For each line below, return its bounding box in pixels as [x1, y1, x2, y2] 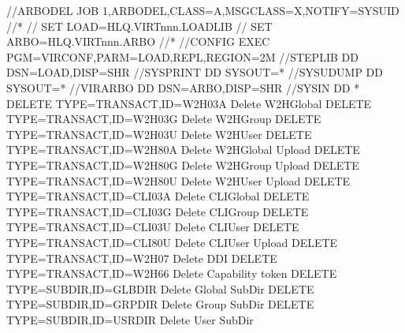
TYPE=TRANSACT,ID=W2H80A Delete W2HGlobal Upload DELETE [6, 141, 360, 158]
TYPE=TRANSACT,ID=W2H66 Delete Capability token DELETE [6, 265, 337, 282]
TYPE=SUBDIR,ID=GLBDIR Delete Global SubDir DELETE [6, 280, 314, 297]
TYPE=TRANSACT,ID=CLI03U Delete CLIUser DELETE [6, 219, 299, 235]
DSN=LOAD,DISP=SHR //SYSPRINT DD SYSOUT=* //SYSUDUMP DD [6, 64, 384, 80]
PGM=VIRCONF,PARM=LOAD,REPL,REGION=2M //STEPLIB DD [6, 48, 359, 65]
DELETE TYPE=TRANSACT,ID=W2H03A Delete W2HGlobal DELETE [6, 95, 372, 111]
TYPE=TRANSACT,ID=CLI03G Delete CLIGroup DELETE [6, 203, 309, 219]
